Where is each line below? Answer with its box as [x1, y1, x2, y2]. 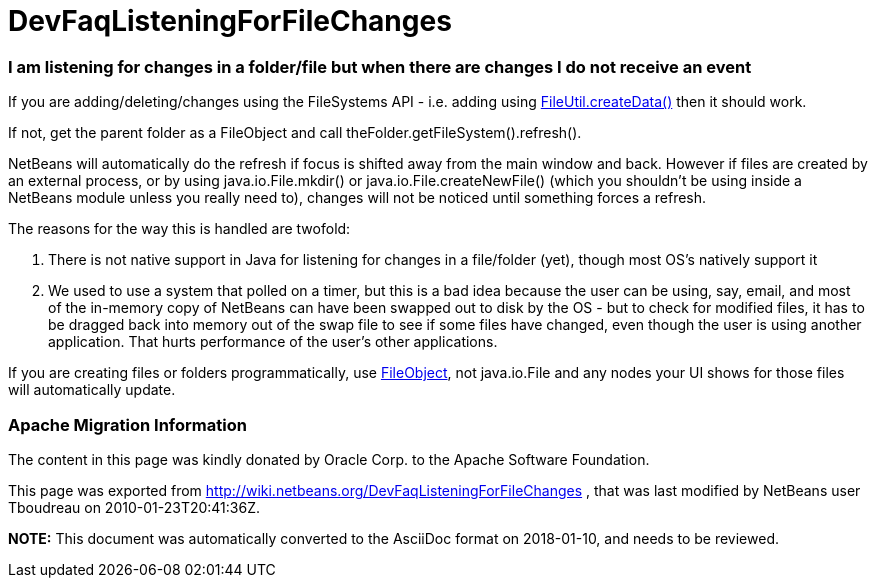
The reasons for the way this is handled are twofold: [8, 220, 351, 238]
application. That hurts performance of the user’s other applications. [48, 333, 498, 351]
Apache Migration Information [8, 414, 247, 435]
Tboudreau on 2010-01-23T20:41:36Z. [8, 498, 260, 516]
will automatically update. [8, 381, 176, 399]
